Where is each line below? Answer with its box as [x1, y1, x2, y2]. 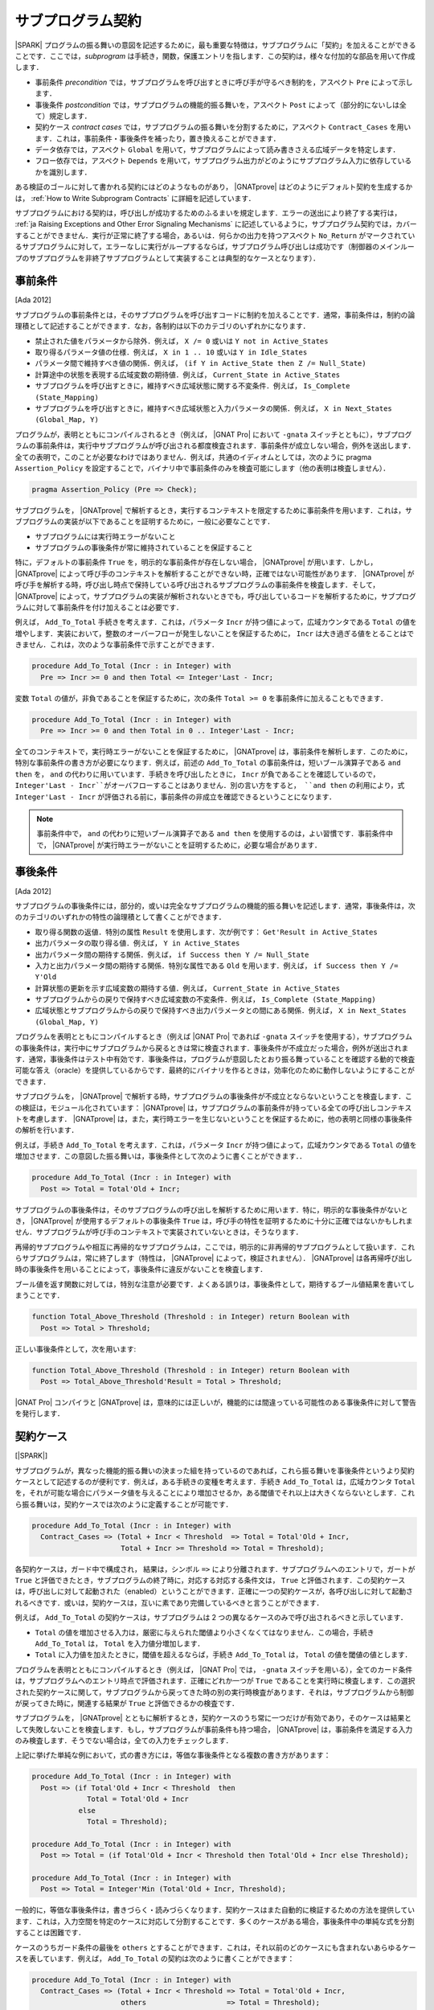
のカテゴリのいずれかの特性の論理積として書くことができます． [14, 913, 227, 922]
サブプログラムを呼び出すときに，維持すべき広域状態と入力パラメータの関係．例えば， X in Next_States [35, 404, 393, 413]
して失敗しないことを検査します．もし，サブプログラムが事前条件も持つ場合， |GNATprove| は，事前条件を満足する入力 [14, 1725, 413, 1734]
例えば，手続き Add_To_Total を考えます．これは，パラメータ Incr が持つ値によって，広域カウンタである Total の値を [14, 1140, 417, 1150]
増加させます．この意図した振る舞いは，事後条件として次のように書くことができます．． [14, 1151, 307, 1161]
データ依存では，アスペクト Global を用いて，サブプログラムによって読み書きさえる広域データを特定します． [35, 145, 400, 154]
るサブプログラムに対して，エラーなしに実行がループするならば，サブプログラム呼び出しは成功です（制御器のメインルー [14, 242, 415, 252]
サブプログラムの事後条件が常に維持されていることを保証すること [35, 543, 253, 552]
